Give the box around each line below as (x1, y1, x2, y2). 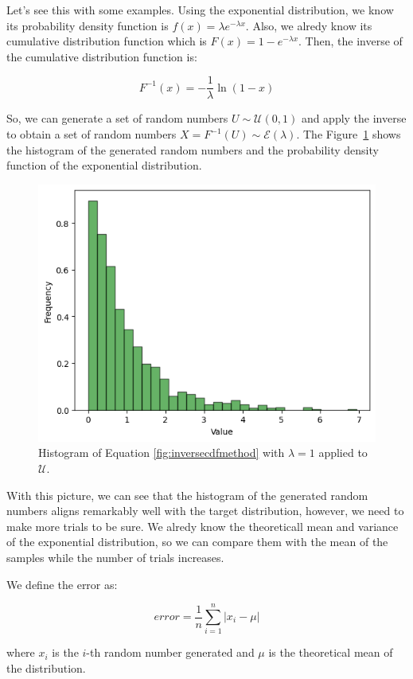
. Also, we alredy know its (245, 17, 372, 33)
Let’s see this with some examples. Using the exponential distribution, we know (6, 2, 394, 18)
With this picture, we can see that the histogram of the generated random (6, 486, 368, 503)
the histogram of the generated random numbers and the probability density (6, 141, 379, 158)
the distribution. (6, 659, 86, 676)
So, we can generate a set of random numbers (6, 110, 228, 127)
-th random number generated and (86, 644, 255, 661)
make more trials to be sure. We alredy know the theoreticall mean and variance (6, 517, 399, 534)
